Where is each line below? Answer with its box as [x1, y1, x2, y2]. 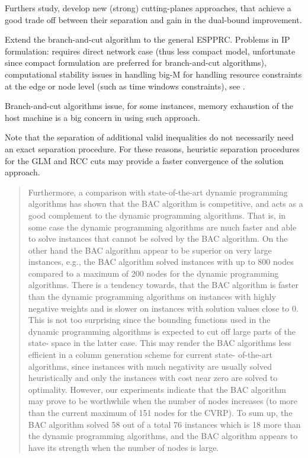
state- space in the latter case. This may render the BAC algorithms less [28, 337, 291, 349]
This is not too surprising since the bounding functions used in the [28, 313, 271, 326]
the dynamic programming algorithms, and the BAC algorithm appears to [28, 430, 298, 442]
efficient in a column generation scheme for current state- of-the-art [28, 348, 272, 361]
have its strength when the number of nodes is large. [28, 441, 219, 453]
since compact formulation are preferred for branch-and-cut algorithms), [5, 56, 267, 69]
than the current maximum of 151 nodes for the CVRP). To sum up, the [28, 406, 293, 418]
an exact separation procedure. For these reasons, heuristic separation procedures [5, 142, 300, 155]
